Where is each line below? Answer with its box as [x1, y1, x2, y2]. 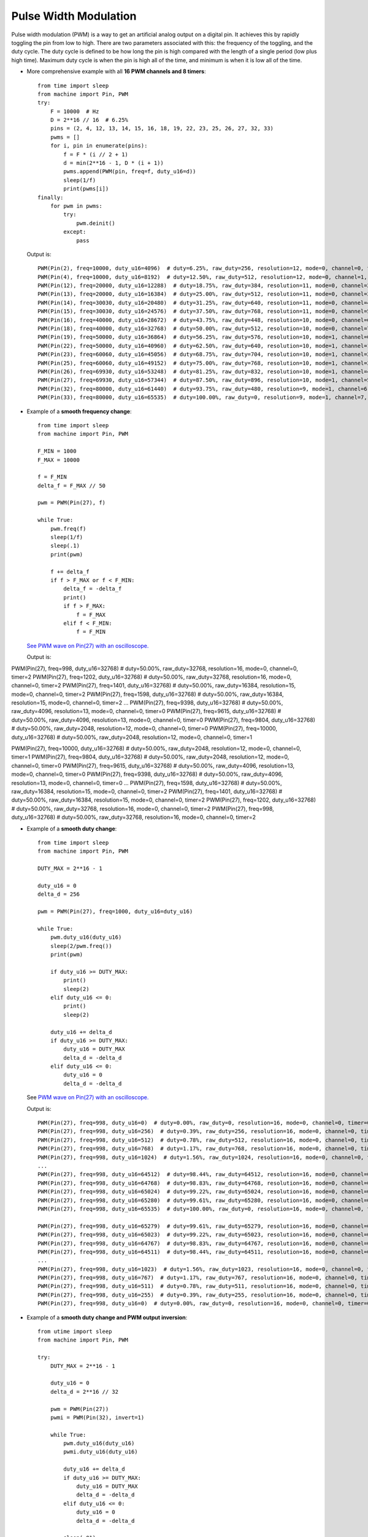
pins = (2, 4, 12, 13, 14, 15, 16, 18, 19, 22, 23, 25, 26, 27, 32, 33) [50, 125, 274, 132]
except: [63, 228, 86, 235]
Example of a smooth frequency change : [26, 408, 132, 415]
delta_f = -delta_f [63, 585, 122, 593]
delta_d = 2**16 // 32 [50, 1388, 119, 1395]
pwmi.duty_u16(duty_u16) [63, 1448, 138, 1455]
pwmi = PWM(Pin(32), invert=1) [50, 1414, 145, 1421]
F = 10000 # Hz [50, 108, 99, 115]
